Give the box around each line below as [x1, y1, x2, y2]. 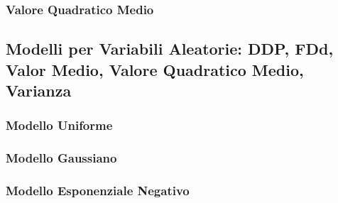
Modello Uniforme [6, 116, 113, 134]
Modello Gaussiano [6, 149, 117, 167]
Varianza [6, 79, 72, 101]
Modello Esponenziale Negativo [6, 182, 190, 199]
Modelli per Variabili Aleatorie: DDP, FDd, [6, 38, 334, 60]
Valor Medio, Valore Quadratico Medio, [6, 58, 304, 80]
